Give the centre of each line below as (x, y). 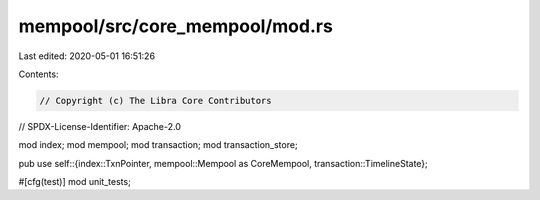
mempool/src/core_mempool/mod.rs (176, 26)
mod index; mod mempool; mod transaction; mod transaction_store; (158, 145)
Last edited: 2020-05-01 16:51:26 (86, 56)
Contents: (38, 74)
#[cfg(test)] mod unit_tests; (75, 182)
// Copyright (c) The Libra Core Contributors (155, 100)
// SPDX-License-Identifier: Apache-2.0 (100, 126)
